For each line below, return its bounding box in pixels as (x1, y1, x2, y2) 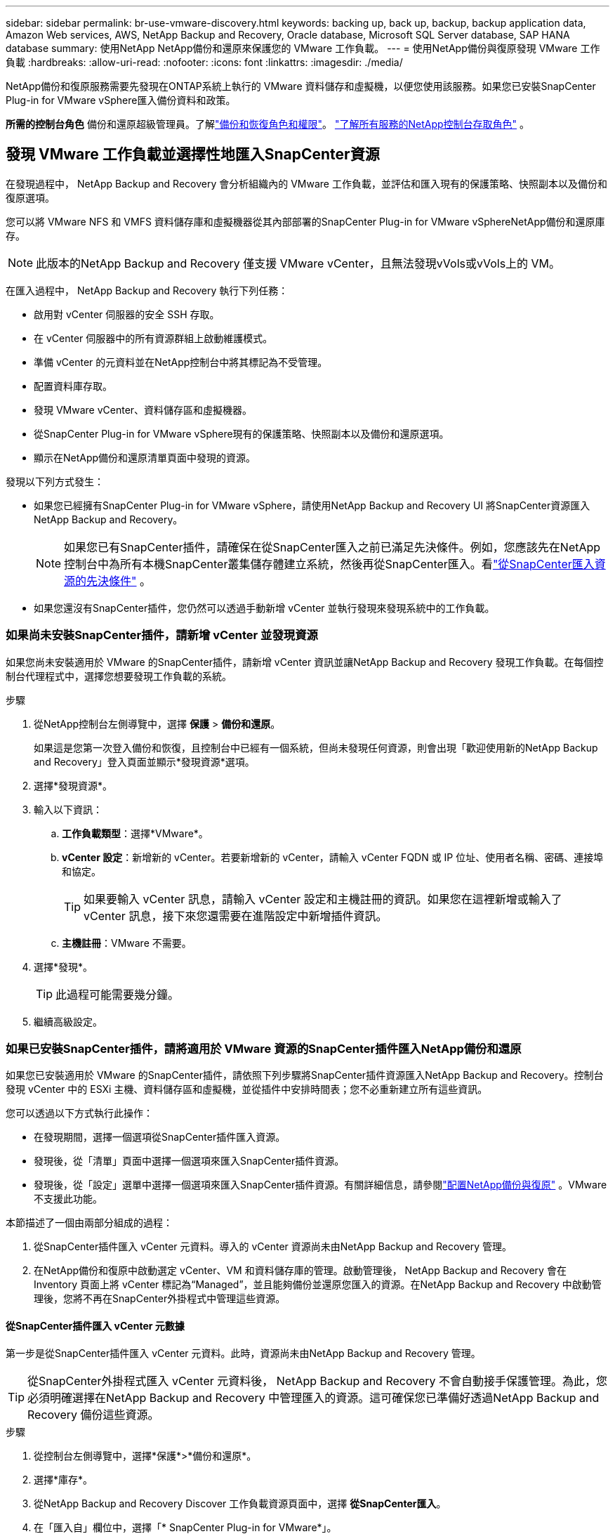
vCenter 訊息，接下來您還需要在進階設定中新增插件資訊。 (84, 908, 388, 923)
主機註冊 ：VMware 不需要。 (62, 936, 192, 949)
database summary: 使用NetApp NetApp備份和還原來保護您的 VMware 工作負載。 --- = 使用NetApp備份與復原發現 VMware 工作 (6, 42, 600, 54)
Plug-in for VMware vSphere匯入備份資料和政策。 (6, 94, 236, 106)
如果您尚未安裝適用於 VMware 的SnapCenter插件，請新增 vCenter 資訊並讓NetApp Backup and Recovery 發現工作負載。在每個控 (6, 655, 604, 668)
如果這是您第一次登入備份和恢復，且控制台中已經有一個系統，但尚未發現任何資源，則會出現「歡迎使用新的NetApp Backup (34, 741, 598, 754)
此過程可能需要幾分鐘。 (55, 987, 180, 1002)
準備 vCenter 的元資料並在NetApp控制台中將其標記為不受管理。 (34, 355, 328, 368)
